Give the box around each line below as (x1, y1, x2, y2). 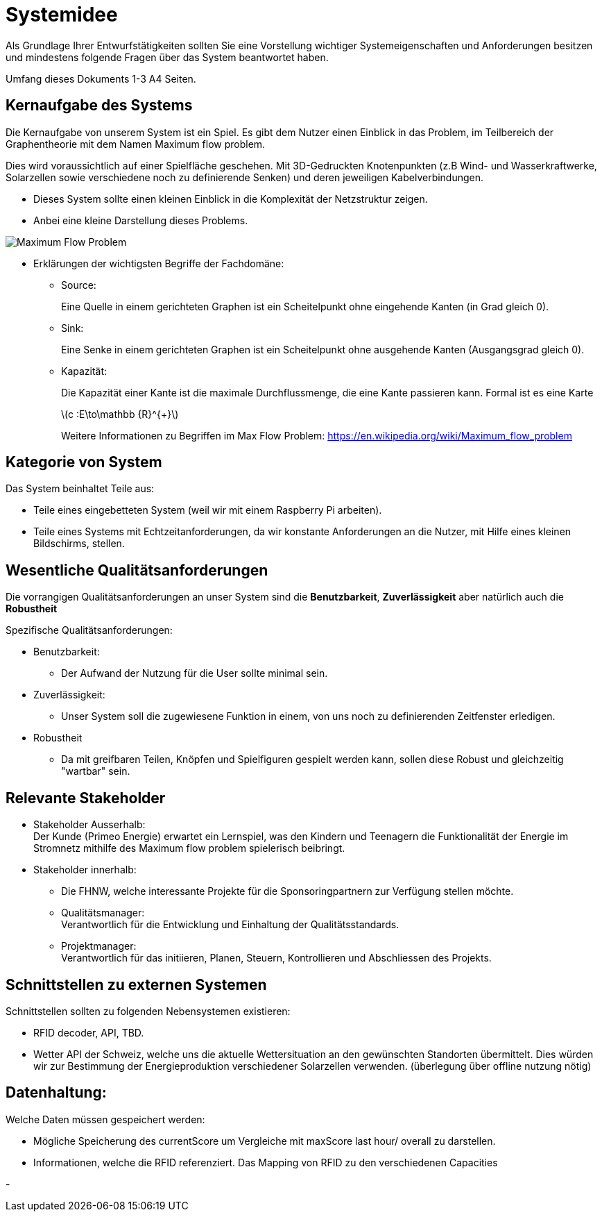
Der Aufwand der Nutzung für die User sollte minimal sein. (61, 667, 328, 680)
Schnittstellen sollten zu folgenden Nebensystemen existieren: (6, 1005, 291, 1017)
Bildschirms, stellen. (33, 537, 125, 550)
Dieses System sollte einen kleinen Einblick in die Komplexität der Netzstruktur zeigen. (33, 192, 428, 205)
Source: (61, 278, 96, 291)
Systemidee (6, 3, 118, 26)
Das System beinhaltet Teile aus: (6, 482, 155, 495)
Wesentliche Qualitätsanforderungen (6, 561, 268, 579)
